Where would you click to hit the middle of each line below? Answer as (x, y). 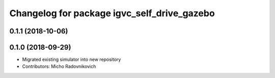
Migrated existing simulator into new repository (72, 60)
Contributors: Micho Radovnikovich (59, 66)
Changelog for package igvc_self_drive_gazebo (112, 13)
